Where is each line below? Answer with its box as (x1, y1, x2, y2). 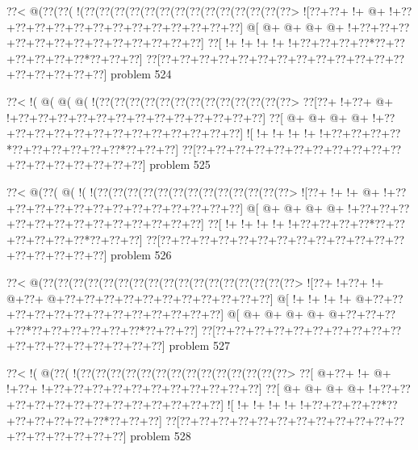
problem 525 (149, 156, 211, 173)
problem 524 (111, 65, 172, 82)
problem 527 (169, 337, 230, 354)
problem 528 (130, 427, 191, 444)
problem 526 (111, 246, 172, 263)
